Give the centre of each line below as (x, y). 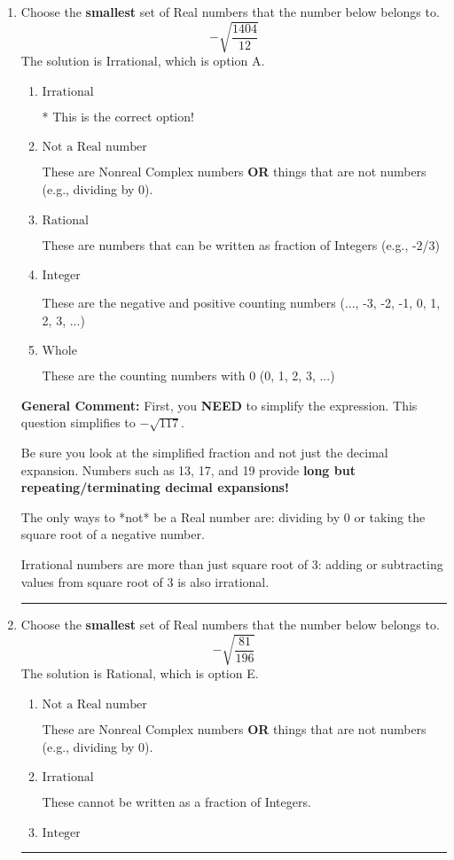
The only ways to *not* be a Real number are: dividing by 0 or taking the (223, 516)
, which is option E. (205, 673)
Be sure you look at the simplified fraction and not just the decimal (204, 453)
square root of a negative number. (113, 534)
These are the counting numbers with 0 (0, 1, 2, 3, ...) (188, 375)
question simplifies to (78, 422)
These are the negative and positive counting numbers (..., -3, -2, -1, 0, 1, (241, 303)
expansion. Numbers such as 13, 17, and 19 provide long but (188, 469)
